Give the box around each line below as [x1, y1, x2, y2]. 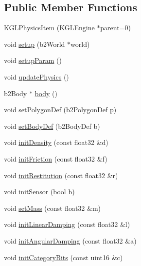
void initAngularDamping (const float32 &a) [4, 235, 137, 246]
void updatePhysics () [4, 71, 69, 82]
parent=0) [100, 22, 131, 33]
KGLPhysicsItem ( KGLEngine [4, 22, 95, 33]
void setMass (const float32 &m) [4, 203, 101, 213]
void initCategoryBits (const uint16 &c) [4, 252, 123, 262]
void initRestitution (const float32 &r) [4, 170, 118, 180]
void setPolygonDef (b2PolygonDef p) [4, 104, 117, 115]
